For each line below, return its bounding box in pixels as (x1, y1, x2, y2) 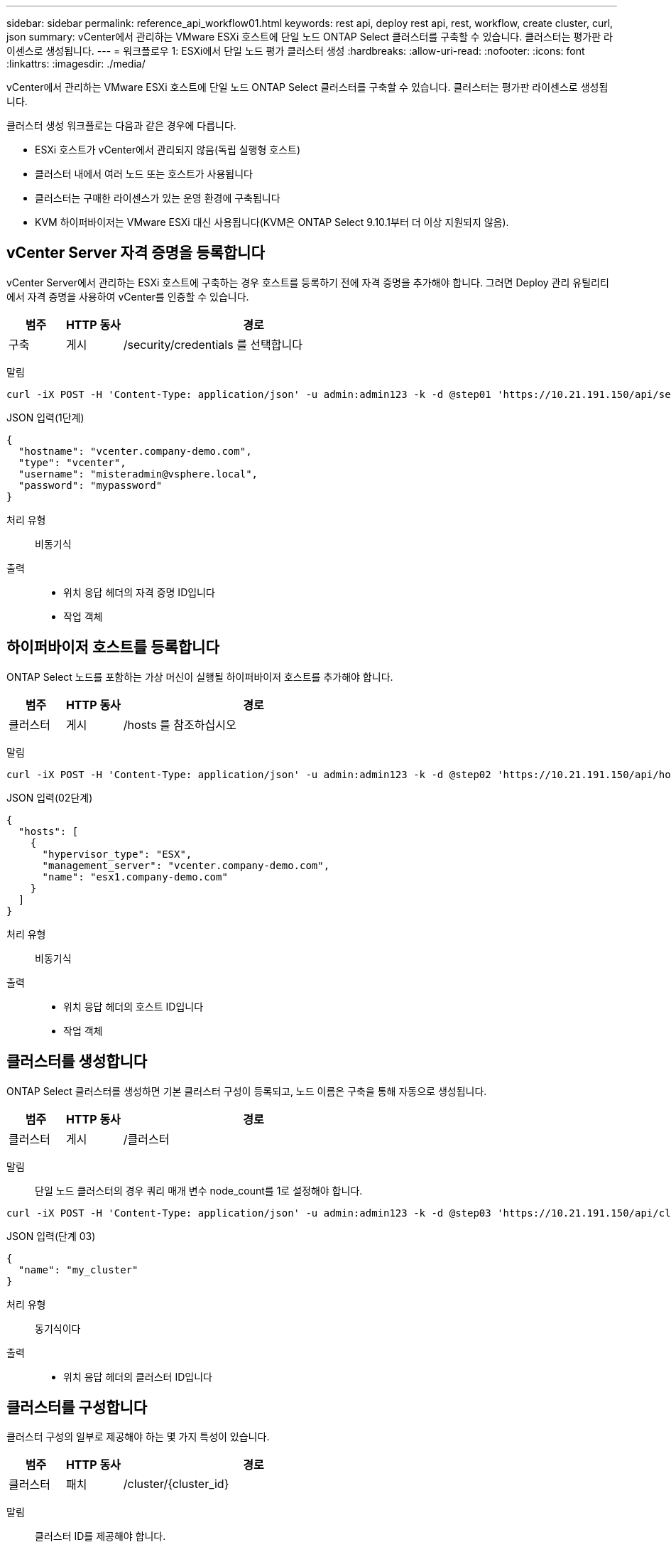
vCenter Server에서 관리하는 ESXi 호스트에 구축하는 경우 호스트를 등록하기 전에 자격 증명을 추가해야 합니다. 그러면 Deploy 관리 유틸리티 (6, 276, 609, 289)
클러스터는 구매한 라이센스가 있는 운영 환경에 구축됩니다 (35, 192, 280, 204)
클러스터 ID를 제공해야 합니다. (35, 1530, 166, 1543)
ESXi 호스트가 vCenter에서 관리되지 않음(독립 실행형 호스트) (35, 144, 301, 156)
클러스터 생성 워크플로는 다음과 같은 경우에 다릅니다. (6, 119, 236, 131)
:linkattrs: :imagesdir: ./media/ (6, 58, 146, 70)
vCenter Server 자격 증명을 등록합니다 (6, 244, 265, 262)
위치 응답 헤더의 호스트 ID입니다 (63, 1000, 204, 1013)
